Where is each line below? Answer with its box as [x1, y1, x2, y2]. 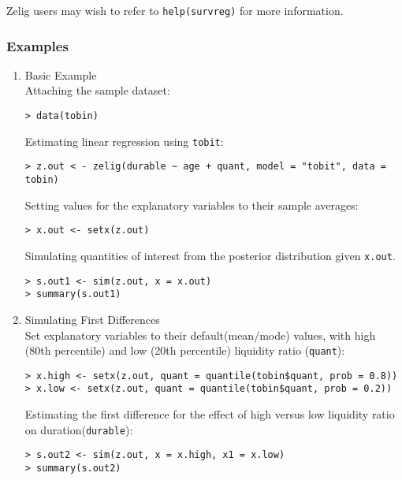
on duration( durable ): [24, 421, 133, 437]
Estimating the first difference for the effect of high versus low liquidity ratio [24, 406, 395, 422]
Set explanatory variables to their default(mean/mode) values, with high [24, 326, 376, 343]
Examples [6, 35, 69, 55]
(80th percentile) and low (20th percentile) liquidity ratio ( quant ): [24, 342, 345, 359]
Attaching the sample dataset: [24, 82, 170, 99]
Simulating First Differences [24, 311, 160, 327]
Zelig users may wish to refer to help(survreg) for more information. [6, 2, 344, 18]
